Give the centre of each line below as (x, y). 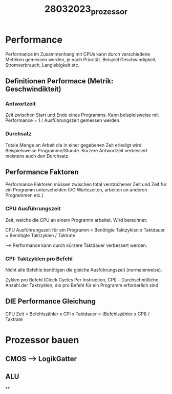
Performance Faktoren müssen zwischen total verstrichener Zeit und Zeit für (86, 184)
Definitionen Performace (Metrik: (59, 81)
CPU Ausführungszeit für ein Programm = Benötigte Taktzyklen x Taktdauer (85, 230)
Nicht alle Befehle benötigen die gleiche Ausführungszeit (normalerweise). (84, 270)
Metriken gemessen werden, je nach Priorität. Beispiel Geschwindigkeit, (81, 59)
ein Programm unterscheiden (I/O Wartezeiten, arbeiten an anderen (76, 190)
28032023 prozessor (86, 10)
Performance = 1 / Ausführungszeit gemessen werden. (63, 120)
